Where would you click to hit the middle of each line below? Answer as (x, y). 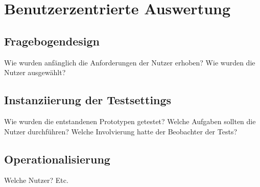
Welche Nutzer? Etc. (36, 180)
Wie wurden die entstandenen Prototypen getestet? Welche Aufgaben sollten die (130, 121)
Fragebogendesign (52, 41)
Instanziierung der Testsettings (88, 100)
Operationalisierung (57, 159)
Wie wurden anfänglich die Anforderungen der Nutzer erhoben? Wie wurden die (130, 62)
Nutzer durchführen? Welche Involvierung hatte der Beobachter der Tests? (121, 131)
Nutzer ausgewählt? (35, 72)
